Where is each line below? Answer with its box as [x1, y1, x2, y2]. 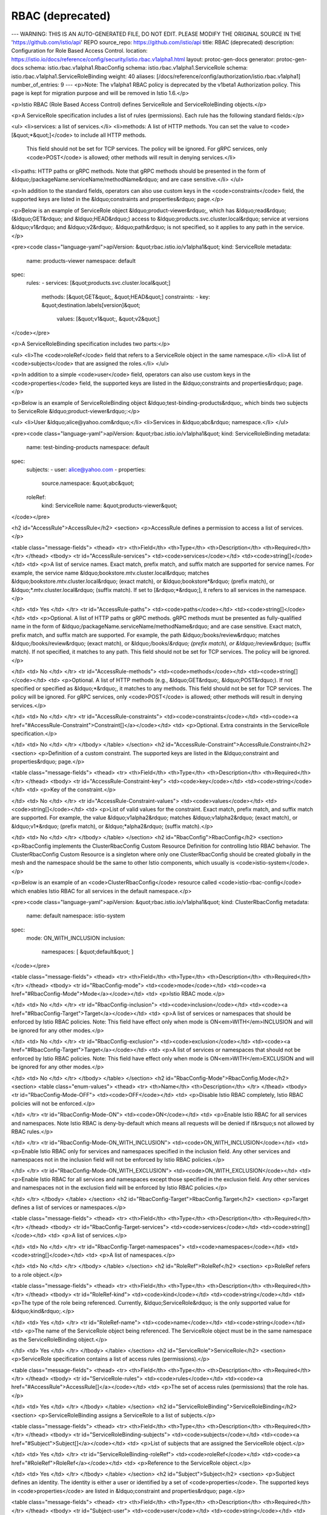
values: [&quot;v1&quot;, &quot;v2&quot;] [56, 315, 160, 322]
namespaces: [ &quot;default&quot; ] [41, 948, 134, 956]
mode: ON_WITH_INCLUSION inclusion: [26, 934, 125, 942]
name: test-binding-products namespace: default [26, 444, 150, 451]
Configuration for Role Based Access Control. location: [11, 47, 148, 55]
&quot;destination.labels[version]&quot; [41, 302, 140, 309]
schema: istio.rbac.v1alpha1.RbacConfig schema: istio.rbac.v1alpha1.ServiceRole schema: [25, 64, 248, 72]
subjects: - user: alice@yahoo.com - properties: [26, 465, 146, 473]
